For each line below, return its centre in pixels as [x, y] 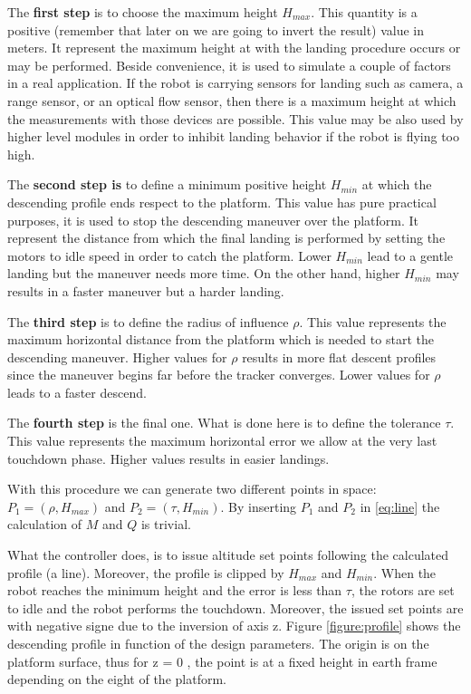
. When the [405, 572]
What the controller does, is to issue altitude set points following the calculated [228, 555]
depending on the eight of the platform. [117, 679]
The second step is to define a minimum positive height [167, 184]
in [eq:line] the [400, 506]
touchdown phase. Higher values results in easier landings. [168, 458]
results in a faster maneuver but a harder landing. [146, 290]
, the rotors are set [403, 590]
